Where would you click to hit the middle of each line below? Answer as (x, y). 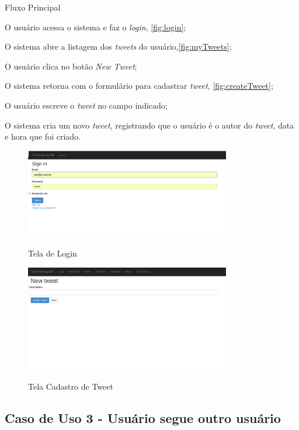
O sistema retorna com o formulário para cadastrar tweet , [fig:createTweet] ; (139, 86)
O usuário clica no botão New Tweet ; (71, 66)
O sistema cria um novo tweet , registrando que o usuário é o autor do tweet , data (149, 125)
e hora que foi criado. (43, 136)
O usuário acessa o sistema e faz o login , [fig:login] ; (95, 27)
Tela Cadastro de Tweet (71, 386)
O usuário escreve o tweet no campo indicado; (86, 105)
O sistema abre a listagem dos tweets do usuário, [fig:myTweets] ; (118, 46)
